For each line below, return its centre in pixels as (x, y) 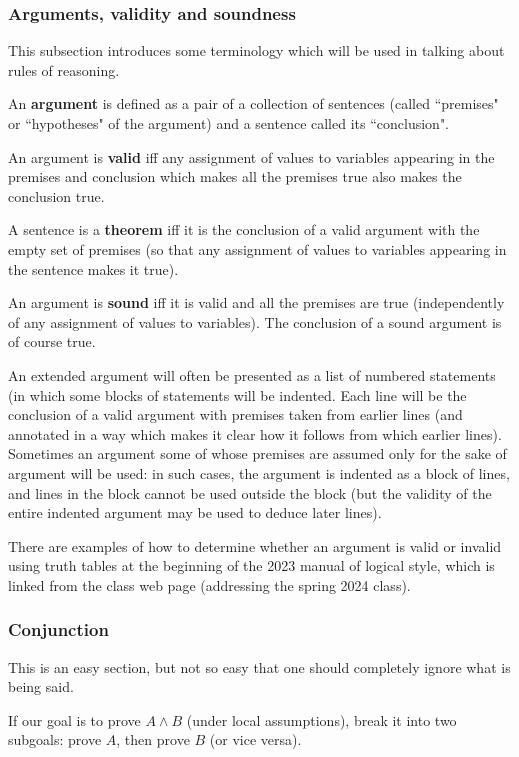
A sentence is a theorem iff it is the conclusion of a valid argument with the (244, 229)
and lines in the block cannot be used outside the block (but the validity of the (250, 492)
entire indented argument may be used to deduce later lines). (195, 512)
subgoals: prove (55, 739)
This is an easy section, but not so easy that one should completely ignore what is (259, 666)
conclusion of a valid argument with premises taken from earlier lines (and (235, 414)
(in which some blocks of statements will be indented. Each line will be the (237, 394)
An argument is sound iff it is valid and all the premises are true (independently (256, 302)
